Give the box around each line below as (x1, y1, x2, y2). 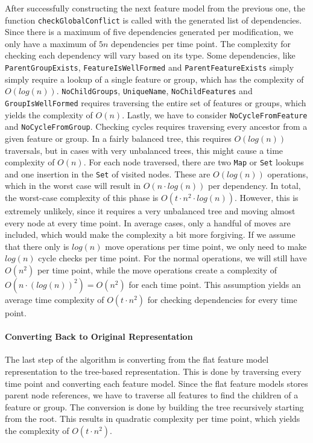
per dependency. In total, (208, 179, 301, 192)
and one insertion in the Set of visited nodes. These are (5, 167, 210, 180)
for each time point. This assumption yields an (128, 278, 301, 290)
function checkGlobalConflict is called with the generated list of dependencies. (5, 13, 302, 26)
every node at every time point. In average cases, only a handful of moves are (5, 216, 291, 229)
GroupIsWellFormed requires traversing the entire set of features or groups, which (5, 96, 306, 109)
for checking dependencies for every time (147, 293, 297, 305)
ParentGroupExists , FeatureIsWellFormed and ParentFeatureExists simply (5, 61, 294, 74)
